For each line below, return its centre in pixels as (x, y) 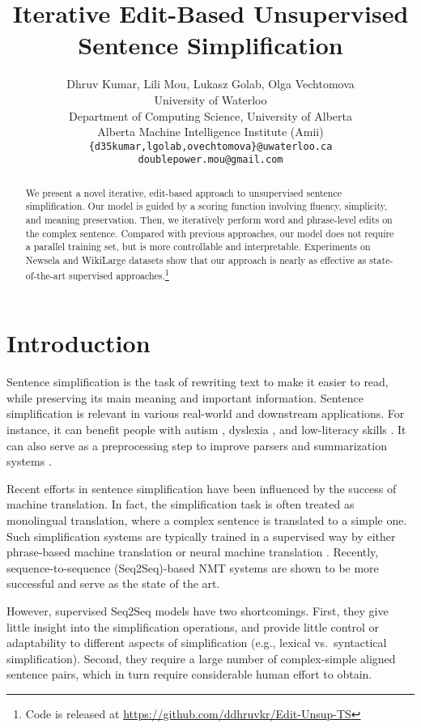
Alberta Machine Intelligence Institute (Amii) (210, 132)
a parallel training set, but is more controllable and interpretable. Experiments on (198, 247)
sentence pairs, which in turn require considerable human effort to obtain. (189, 674)
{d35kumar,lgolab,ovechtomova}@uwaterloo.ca (210, 146)
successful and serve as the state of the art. (113, 583)
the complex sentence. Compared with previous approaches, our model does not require (210, 233)
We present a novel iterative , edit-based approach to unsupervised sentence (184, 192)
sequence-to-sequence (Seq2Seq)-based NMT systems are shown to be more (193, 567)
